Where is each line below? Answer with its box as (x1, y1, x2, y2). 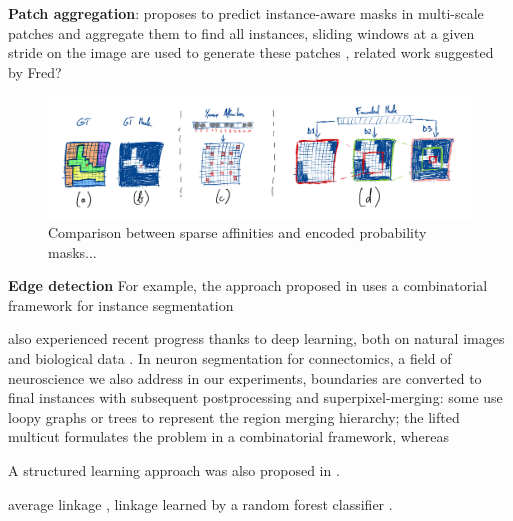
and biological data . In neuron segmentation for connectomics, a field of (8, 348, 452, 369)
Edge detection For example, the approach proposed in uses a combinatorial (8, 275, 488, 296)
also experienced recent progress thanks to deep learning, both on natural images (8, 328, 505, 349)
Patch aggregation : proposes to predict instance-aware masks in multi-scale (8, 3, 484, 23)
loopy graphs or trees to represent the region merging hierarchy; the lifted (8, 406, 460, 427)
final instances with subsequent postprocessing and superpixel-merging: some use (8, 387, 503, 408)
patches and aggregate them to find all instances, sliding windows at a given (8, 22, 475, 43)
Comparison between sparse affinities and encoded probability (48, 222, 427, 243)
